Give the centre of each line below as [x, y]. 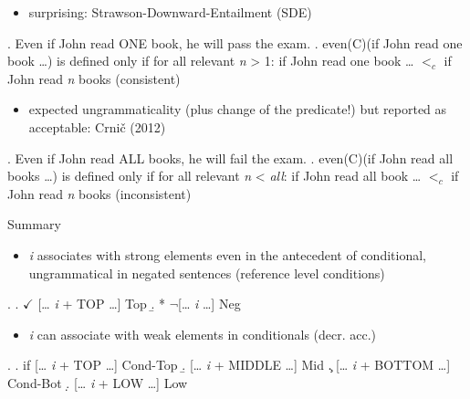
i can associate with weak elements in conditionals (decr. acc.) [203, 334]
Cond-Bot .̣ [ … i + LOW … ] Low [98, 382]
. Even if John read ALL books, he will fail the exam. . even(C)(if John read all [230, 157]
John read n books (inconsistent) [99, 193]
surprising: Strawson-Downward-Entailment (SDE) [170, 12]
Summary [34, 224]
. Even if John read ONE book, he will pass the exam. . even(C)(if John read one [235, 42]
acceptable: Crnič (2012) [97, 126]
